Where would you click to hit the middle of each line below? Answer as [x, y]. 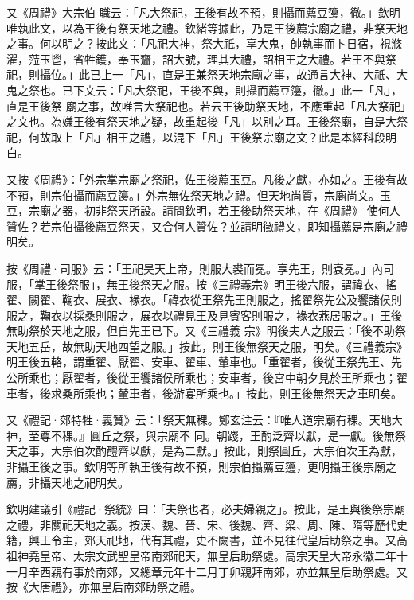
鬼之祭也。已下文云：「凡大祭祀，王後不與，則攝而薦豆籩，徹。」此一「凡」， [204, 90]
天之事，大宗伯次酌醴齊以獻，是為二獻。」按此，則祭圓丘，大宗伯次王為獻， [204, 451]
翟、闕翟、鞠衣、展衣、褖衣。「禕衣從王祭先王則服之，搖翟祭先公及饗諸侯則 [204, 300]
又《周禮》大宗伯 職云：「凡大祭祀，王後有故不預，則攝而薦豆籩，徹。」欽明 [203, 12]
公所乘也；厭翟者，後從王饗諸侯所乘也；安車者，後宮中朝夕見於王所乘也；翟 [207, 378]
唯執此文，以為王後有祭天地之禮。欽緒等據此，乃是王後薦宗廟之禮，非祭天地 [207, 27]
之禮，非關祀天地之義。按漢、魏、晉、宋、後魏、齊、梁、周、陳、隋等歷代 [201, 524]
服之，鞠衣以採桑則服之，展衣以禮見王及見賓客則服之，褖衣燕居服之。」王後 [204, 315]
